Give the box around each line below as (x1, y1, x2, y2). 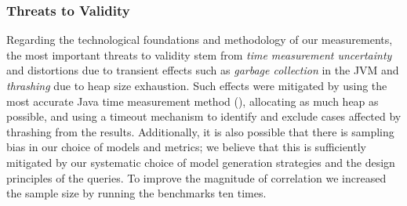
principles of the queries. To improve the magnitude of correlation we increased (6, 169, 387, 186)
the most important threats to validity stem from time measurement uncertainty (6, 46, 392, 63)
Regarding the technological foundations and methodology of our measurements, (6, 31, 393, 48)
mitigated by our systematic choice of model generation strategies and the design (6, 154, 395, 170)
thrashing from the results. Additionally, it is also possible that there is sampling (6, 123, 394, 139)
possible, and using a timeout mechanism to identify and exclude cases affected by (6, 108, 402, 125)
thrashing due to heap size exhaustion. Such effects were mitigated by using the (6, 78, 387, 93)
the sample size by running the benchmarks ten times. (6, 185, 267, 201)
